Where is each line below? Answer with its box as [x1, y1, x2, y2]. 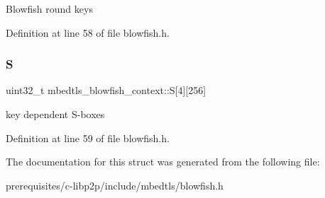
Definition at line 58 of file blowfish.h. [6, 25, 170, 40]
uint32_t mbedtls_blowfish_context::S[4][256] [6, 83, 206, 98]
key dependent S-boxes [6, 107, 105, 121]
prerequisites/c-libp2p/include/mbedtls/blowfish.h [6, 177, 224, 192]
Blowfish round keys [6, 1, 93, 16]
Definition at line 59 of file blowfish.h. [6, 130, 170, 145]
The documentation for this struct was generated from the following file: [6, 154, 320, 169]
